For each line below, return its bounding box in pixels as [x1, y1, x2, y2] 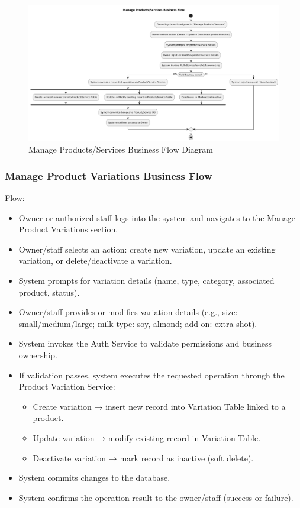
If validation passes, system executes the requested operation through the [18, 368, 285, 381]
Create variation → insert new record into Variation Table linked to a [33, 400, 286, 412]
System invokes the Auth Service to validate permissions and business [18, 337, 272, 350]
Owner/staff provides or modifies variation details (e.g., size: [18, 306, 238, 318]
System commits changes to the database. [18, 471, 170, 484]
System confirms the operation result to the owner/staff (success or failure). [18, 491, 293, 503]
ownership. [18, 348, 57, 361]
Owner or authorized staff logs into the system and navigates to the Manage [18, 211, 295, 224]
